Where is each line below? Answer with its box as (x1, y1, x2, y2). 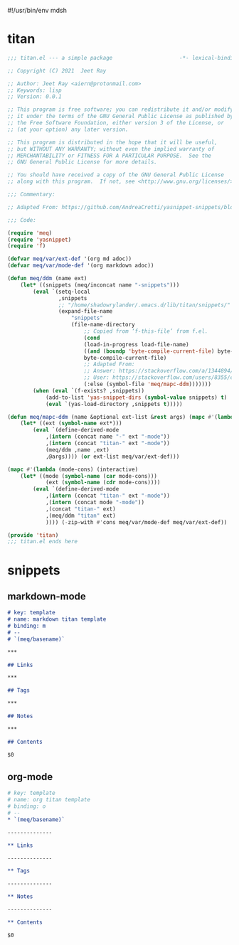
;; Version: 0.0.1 (7, 93, 62, 100)
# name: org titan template (7, 796, 91, 803)
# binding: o (7, 803, 46, 810)
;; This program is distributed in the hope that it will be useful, (7, 139, 218, 146)
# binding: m (7, 622, 46, 630)
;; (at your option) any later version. (7, 126, 129, 133)
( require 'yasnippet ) (7, 236, 72, 243)
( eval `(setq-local (33, 288, 91, 295)
